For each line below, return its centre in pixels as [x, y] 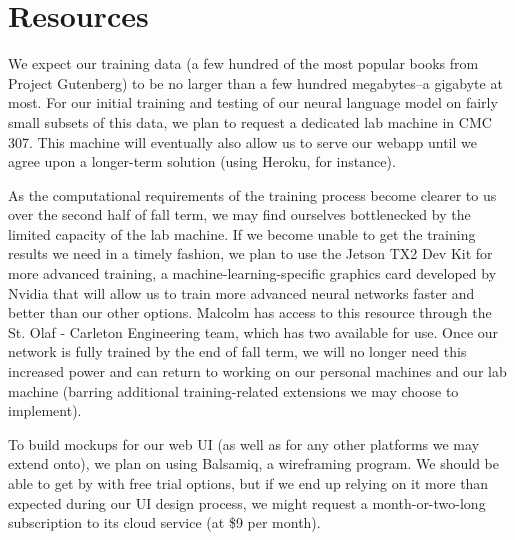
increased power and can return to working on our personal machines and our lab [257, 371]
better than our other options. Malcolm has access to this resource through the [250, 312]
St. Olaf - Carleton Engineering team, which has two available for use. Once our [253, 331]
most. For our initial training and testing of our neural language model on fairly [253, 102]
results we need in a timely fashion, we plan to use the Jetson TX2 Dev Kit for [250, 253]
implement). [45, 410]
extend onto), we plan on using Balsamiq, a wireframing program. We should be [253, 463]
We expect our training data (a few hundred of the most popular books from [243, 63]
